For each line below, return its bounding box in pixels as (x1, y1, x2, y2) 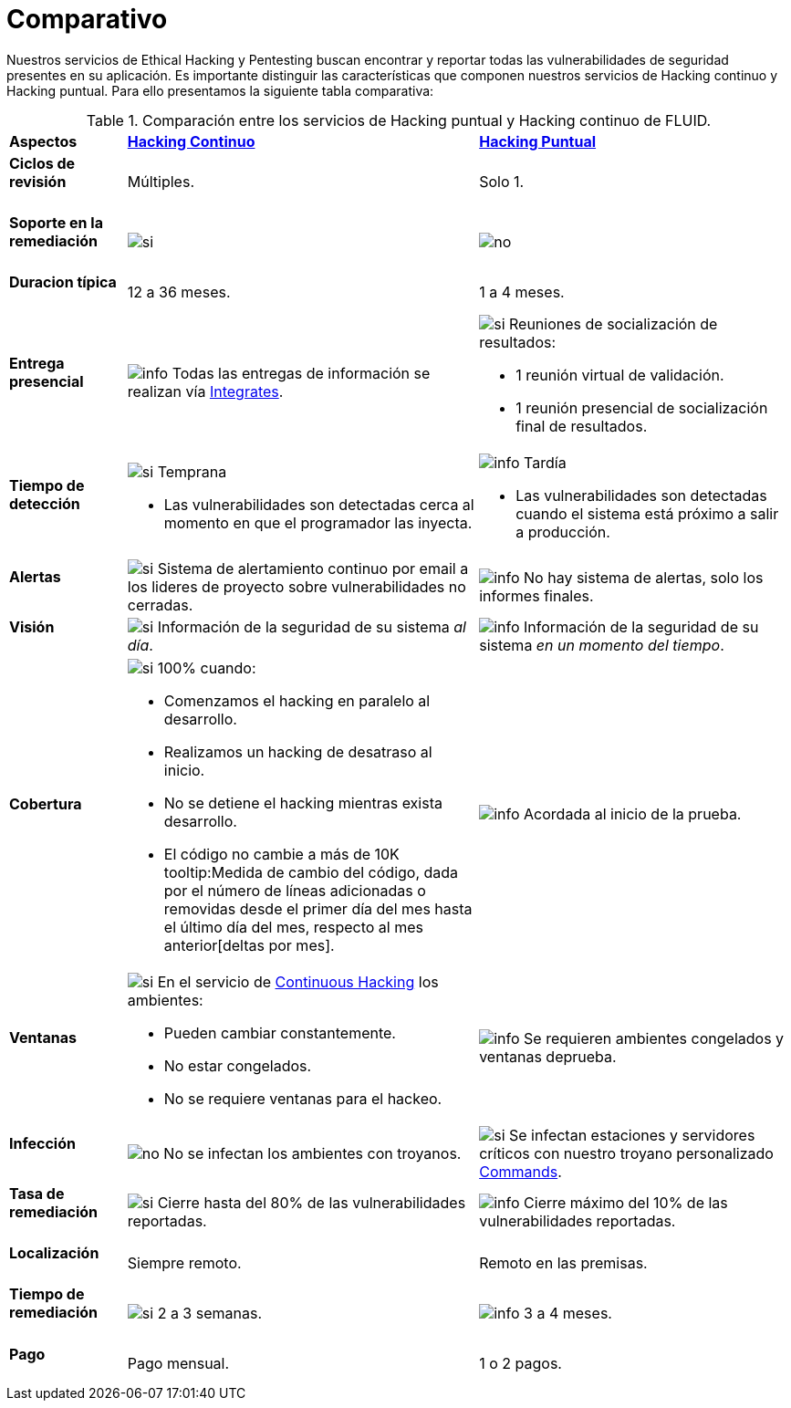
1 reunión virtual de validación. (515, 365, 724, 384)
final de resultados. (515, 416, 648, 435)
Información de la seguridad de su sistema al (157, 618, 466, 637)
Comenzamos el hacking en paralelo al (163, 691, 431, 710)
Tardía (524, 453, 567, 472)
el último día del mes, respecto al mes (163, 917, 423, 936)
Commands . (479, 1162, 562, 1181)
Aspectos (9, 131, 78, 151)
